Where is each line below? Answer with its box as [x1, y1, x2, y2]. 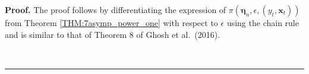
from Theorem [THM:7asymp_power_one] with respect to [5, 17, 218, 28]
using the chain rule [226, 17, 299, 28]
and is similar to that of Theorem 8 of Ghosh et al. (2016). [5, 28, 220, 40]
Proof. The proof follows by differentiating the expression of [5, 4, 226, 15]
